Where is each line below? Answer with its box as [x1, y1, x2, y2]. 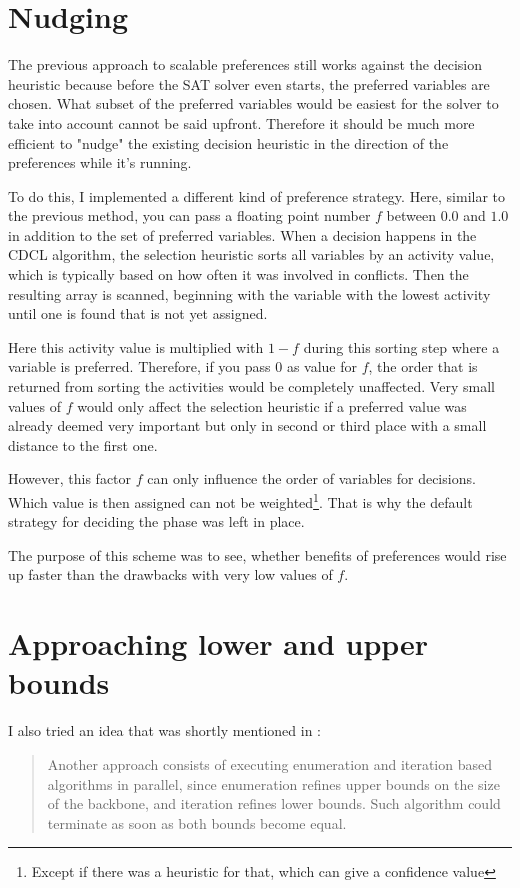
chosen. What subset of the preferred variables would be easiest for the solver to [8, 93, 499, 114]
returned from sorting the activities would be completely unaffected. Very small [8, 376, 495, 397]
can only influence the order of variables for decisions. [147, 468, 476, 489]
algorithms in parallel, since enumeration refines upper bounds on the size [47, 773, 500, 794]
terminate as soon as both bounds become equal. [47, 812, 347, 833]
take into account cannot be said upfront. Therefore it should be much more [8, 112, 475, 133]
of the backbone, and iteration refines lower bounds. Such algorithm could [47, 793, 501, 814]
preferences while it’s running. [8, 152, 192, 173]
